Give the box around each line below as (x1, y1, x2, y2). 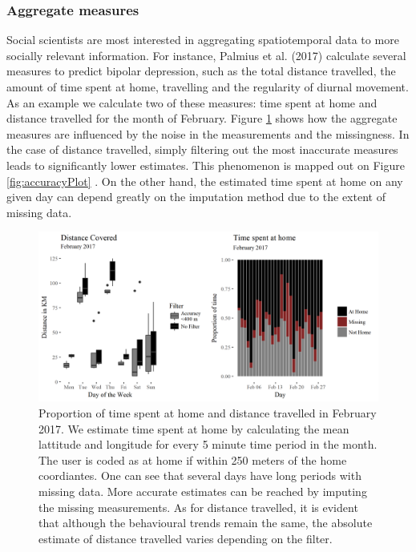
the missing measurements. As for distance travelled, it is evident (38, 498, 358, 515)
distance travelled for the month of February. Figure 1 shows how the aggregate (6, 110, 398, 127)
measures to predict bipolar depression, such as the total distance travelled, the (6, 62, 396, 79)
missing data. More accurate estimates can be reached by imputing (38, 482, 367, 499)
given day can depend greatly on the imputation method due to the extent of (6, 188, 386, 205)
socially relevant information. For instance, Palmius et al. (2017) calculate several (6, 46, 406, 63)
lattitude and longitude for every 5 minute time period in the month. (38, 436, 378, 453)
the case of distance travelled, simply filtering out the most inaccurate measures (6, 141, 398, 158)
